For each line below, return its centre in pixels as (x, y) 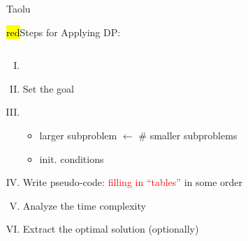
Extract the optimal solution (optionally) (111, 229)
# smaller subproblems (188, 135)
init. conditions (72, 158)
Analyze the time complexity (84, 205)
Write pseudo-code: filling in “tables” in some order (133, 182)
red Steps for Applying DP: (64, 32)
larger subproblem (78, 135)
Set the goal (48, 88)
